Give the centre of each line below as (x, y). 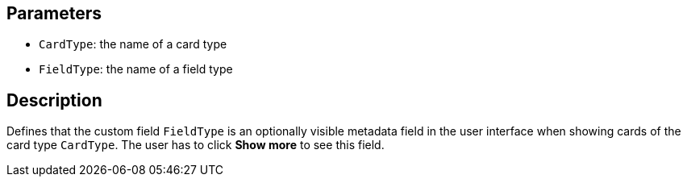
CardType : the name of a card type (133, 44)
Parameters (54, 13)
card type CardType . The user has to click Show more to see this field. (196, 145)
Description (54, 100)
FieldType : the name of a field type (136, 69)
